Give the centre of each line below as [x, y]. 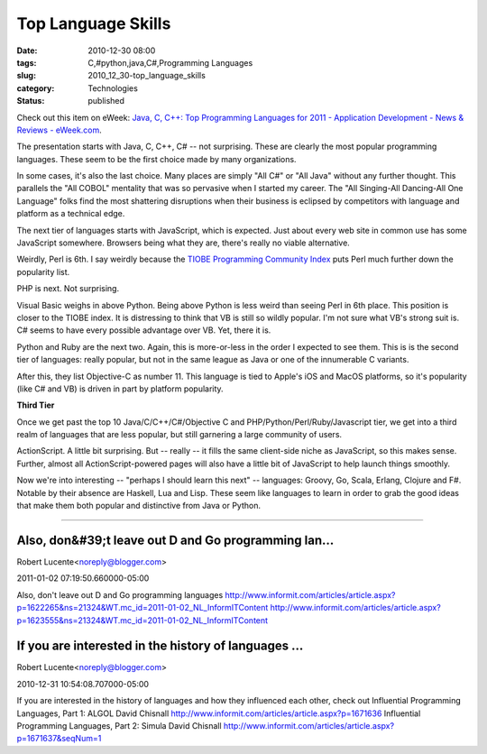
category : [36, 88]
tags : [27, 62]
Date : [27, 51]
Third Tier [36, 405]
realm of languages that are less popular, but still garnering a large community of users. [179, 435]
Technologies [113, 88]
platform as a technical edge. [71, 214]
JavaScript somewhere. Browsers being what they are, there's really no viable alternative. [184, 243]
